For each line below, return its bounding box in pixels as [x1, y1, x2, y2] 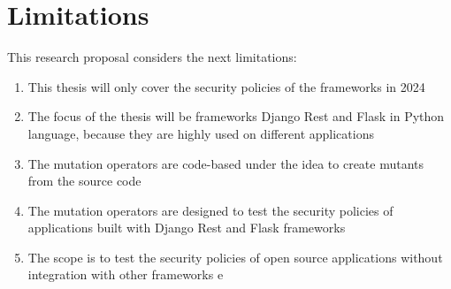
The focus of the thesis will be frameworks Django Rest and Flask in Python [27, 107, 445, 125]
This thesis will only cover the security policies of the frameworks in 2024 [27, 77, 425, 95]
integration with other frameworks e [27, 265, 224, 284]
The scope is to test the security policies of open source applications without [27, 247, 443, 266]
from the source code [27, 171, 141, 190]
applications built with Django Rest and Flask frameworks [27, 218, 346, 237]
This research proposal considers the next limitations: [7, 48, 297, 66]
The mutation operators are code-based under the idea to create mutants [27, 154, 424, 172]
